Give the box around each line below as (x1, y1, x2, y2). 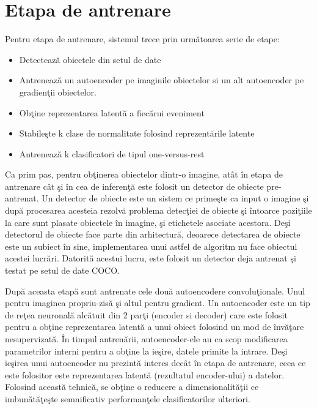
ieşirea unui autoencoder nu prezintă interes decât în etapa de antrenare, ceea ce (5, 356, 306, 369)
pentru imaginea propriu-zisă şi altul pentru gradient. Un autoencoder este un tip (5, 296, 310, 309)
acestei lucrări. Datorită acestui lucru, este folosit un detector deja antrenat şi (5, 252, 296, 265)
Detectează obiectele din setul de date (19, 53, 161, 66)
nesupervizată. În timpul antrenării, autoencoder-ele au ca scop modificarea (5, 332, 288, 345)
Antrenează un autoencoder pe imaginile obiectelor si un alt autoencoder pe (19, 73, 304, 86)
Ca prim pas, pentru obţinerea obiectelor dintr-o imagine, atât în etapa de (5, 168, 283, 181)
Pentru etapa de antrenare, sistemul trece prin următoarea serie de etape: (5, 32, 280, 45)
